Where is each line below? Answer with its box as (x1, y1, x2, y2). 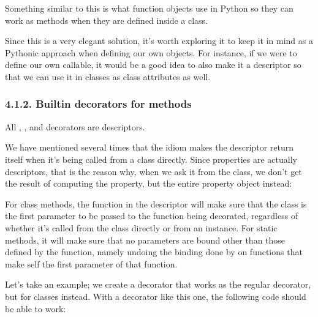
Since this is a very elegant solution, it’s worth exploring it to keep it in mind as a (5, 34, 313, 47)
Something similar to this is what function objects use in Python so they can (5, 2, 293, 14)
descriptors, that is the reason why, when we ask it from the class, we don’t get (5, 165, 302, 177)
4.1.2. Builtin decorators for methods (5, 96, 192, 111)
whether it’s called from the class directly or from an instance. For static (5, 221, 278, 234)
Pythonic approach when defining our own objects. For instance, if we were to (5, 46, 297, 59)
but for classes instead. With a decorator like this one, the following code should (5, 289, 306, 302)
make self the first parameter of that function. (5, 257, 178, 270)
